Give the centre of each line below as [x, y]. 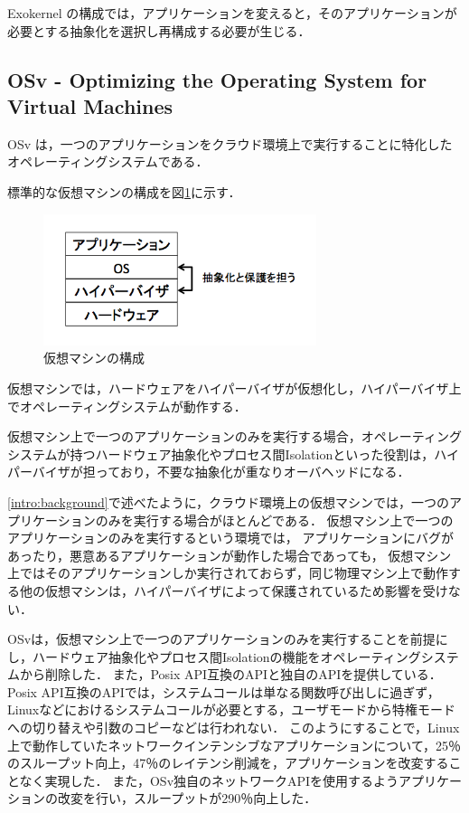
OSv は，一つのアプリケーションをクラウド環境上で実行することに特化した [230, 143]
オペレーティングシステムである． [108, 161]
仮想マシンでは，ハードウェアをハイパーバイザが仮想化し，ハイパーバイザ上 [234, 388]
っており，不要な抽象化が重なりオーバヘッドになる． [253, 472]
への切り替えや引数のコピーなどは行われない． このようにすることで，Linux [234, 728]
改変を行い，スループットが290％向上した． [187, 798]
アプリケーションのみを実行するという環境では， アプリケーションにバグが [231, 538]
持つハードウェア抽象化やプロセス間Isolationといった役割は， [252, 454]
